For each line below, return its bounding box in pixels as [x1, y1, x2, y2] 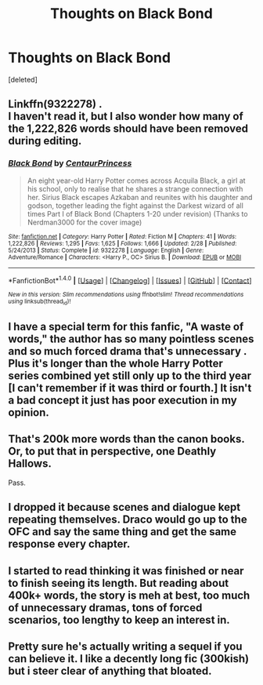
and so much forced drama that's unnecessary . [8, 344, 247, 358]
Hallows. [8, 457, 52, 471]
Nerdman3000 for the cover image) [27, 217, 142, 227]
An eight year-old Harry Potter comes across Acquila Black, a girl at [27, 176, 246, 185]
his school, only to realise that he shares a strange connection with [27, 184, 243, 193]
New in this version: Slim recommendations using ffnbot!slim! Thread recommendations [8, 291, 244, 299]
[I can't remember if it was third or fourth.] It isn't [8, 381, 252, 395]
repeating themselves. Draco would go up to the [8, 513, 248, 527]
